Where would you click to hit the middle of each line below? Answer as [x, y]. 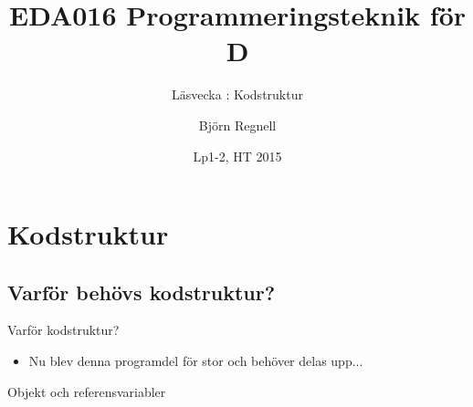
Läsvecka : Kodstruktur [237, 94]
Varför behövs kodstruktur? [142, 292]
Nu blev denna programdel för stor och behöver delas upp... [196, 361]
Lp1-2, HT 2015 [237, 156]
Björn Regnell [237, 125]
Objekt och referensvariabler [87, 391]
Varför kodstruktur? [63, 330]
